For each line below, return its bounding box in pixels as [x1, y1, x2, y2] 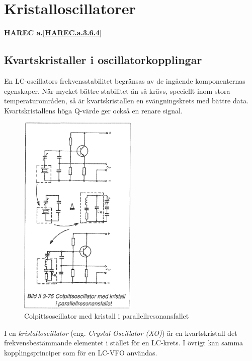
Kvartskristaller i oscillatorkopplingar [4, 52, 202, 68]
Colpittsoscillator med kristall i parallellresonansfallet [24, 311, 189, 321]
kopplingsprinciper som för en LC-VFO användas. [4, 347, 157, 357]
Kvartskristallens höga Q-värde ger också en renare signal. [4, 105, 183, 115]
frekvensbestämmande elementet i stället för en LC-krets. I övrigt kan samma [4, 337, 243, 348]
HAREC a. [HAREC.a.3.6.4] [4, 27, 102, 38]
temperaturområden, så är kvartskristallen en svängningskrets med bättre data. [4, 95, 249, 106]
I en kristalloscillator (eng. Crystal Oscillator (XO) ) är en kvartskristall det [4, 327, 237, 338]
